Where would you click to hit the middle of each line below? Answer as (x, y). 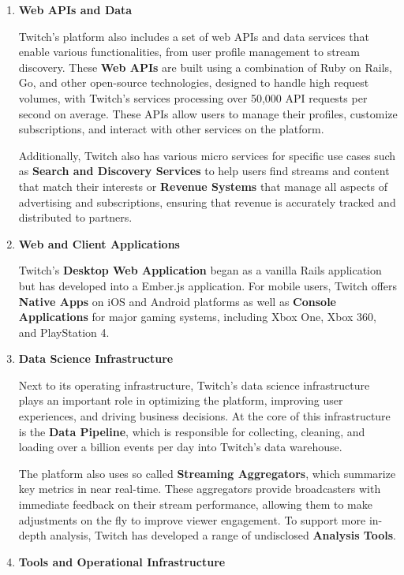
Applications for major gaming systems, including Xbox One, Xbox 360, (197, 317)
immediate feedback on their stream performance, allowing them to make (195, 504)
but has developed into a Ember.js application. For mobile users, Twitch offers (208, 285)
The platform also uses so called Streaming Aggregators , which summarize (207, 473)
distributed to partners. (75, 217)
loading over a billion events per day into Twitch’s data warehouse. (180, 447)
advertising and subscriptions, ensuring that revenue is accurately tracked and (207, 202)
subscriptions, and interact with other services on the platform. (171, 129)
